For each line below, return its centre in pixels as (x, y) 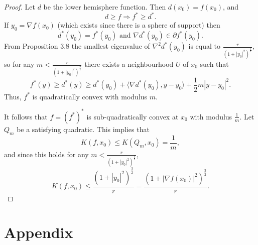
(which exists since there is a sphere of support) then (139, 25)
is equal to (204, 46)
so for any (19, 64)
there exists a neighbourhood (129, 64)
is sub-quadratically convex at (133, 116)
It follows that (26, 116)
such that (214, 64)
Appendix (39, 232)
